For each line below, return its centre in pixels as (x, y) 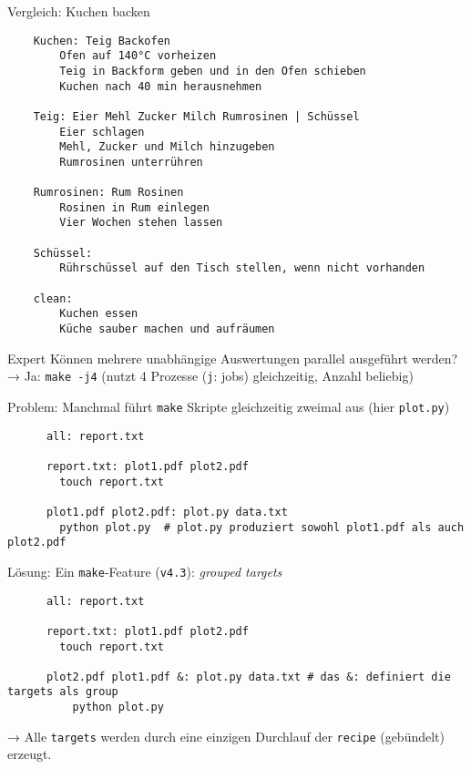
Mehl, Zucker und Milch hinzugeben (167, 147)
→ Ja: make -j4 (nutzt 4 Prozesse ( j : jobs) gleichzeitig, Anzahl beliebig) (210, 376)
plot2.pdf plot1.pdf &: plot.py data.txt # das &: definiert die (248, 677)
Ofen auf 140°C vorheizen (138, 56)
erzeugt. (30, 754)
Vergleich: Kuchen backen (79, 11)
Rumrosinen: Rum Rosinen (108, 193)
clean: (53, 298)
